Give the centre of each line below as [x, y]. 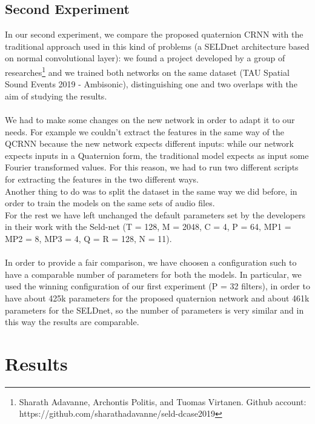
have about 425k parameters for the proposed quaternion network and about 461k [157, 298]
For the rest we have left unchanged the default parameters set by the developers [155, 214]
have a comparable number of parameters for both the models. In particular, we [153, 274]
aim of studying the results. [56, 96]
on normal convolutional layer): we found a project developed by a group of [145, 58]
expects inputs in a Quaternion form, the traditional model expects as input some [157, 155]
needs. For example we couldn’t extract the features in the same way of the [144, 131]
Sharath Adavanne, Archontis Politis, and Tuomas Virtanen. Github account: [163, 401]
